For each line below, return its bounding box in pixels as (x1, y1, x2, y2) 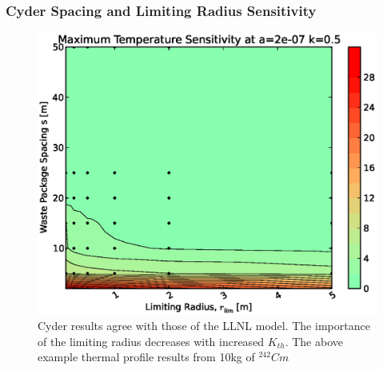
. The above (285, 332, 343, 349)
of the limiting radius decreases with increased (38, 332, 265, 349)
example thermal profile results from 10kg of (38, 348, 255, 365)
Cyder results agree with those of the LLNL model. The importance (38, 317, 370, 334)
